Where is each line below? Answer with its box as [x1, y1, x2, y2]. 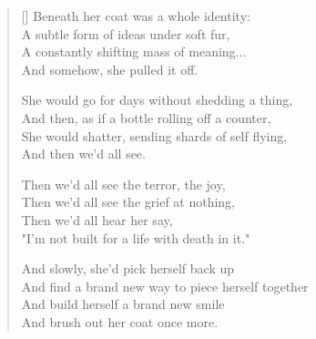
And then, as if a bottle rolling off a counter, [21, 108, 271, 127]
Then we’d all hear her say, [21, 210, 173, 229]
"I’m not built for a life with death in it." [21, 228, 250, 247]
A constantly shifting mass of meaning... [21, 42, 247, 61]
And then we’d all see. [21, 144, 146, 163]
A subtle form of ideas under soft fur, [21, 24, 230, 43]
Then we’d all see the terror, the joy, [21, 174, 226, 193]
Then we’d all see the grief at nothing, [21, 192, 236, 211]
